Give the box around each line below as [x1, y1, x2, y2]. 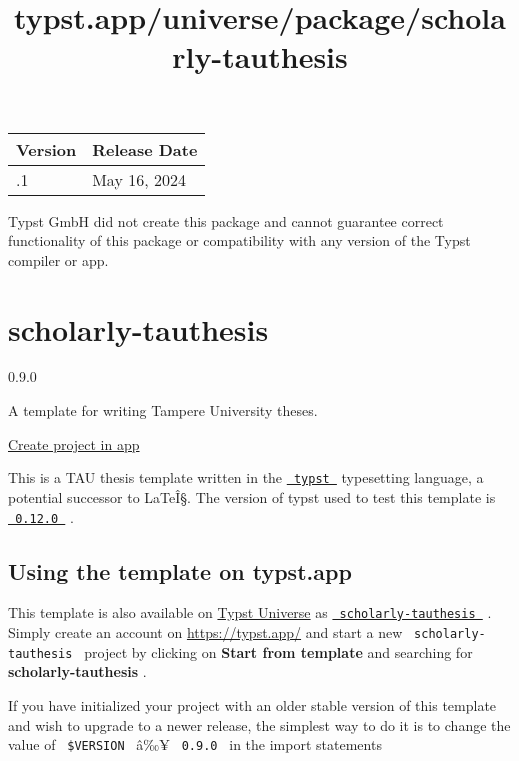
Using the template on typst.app [8, 555, 352, 586]
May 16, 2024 [92, 167, 186, 191]
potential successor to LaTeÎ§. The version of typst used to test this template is [8, 486, 496, 507]
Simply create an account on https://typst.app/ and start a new [8, 622, 403, 643]
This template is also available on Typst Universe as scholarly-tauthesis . [8, 602, 492, 623]
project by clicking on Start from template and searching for [84, 641, 473, 662]
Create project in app [8, 433, 140, 454]
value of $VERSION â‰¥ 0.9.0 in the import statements [8, 734, 382, 755]
